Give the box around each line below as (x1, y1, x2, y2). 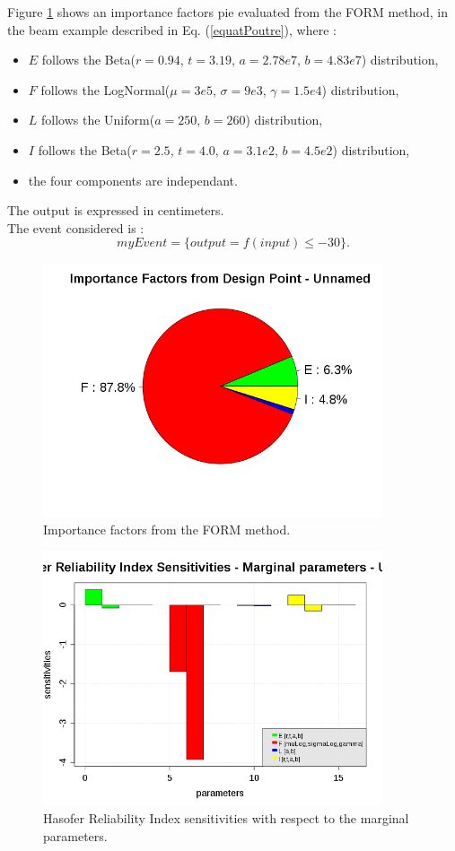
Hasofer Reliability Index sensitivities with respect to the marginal (43, 809, 409, 828)
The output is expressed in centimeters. (7, 201, 224, 220)
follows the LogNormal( (40, 80, 171, 99)
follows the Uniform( (41, 110, 155, 129)
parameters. (43, 826, 108, 845)
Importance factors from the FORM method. (43, 520, 291, 539)
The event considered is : (7, 218, 144, 237)
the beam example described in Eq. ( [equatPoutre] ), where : (7, 20, 337, 39)
